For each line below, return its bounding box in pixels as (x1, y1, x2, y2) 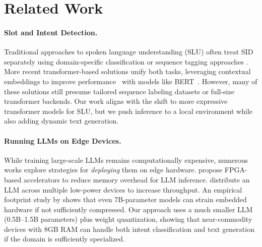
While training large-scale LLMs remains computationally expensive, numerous (4, 154, 248, 165)
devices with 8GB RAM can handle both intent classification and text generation (4, 223, 254, 234)
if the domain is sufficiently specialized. (4, 233, 125, 244)
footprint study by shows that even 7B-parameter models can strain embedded (4, 194, 247, 205)
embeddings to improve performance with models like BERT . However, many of (4, 76, 257, 86)
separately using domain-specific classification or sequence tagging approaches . (4, 56, 248, 67)
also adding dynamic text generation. (4, 115, 119, 126)
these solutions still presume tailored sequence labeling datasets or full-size (4, 86, 234, 96)
